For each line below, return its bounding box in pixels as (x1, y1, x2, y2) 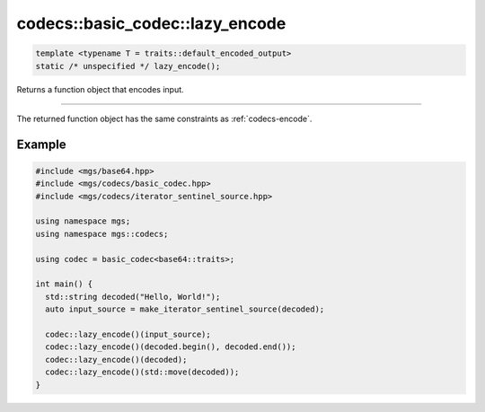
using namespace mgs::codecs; (35, 229, 169, 239)
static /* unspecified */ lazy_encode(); (35, 61, 221, 71)
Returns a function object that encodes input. (16, 83, 184, 94)
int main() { (35, 279, 93, 289)
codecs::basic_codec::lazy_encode (16, 13, 287, 33)
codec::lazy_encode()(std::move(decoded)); (45, 367, 240, 377)
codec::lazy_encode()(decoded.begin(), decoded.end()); (45, 342, 296, 352)
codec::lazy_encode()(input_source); (45, 329, 211, 339)
